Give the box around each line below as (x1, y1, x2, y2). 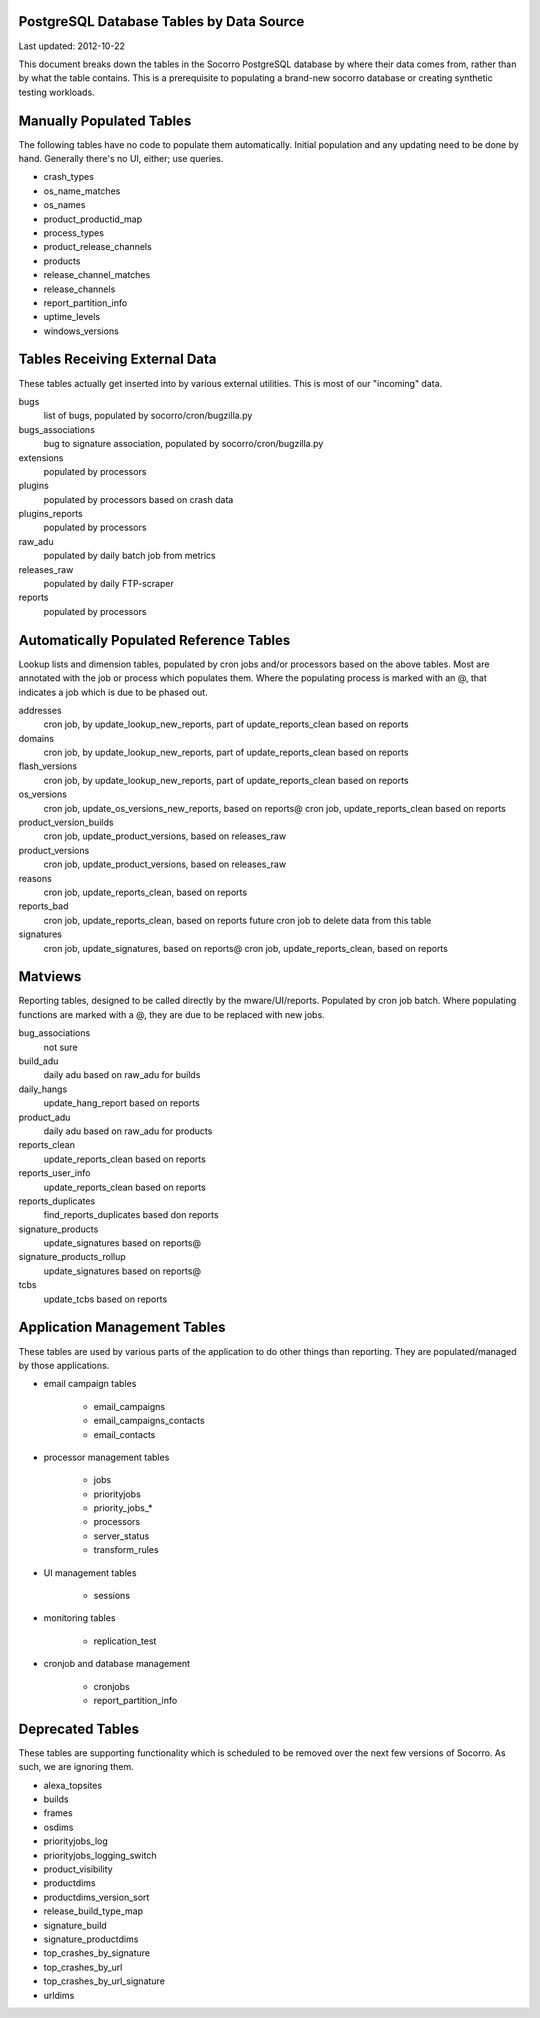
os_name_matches (43, 185, 121, 197)
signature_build (43, 1919, 107, 1931)
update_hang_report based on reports (43, 1097, 200, 1109)
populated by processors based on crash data (43, 493, 234, 505)
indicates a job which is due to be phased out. (18, 686, 209, 698)
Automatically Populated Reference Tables (18, 631, 291, 649)
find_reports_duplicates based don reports (43, 1209, 219, 1221)
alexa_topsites (43, 1779, 103, 1791)
